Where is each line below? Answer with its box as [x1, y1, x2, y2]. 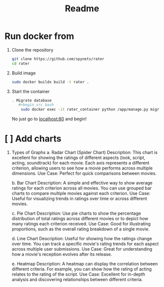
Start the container [11, 88, 50, 94]
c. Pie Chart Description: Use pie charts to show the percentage [11, 210, 141, 217]
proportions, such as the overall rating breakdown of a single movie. [11, 226, 150, 232]
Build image [11, 70, 36, 76]
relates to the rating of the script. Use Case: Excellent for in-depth [11, 271, 145, 277]
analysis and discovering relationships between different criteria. [11, 277, 143, 283]
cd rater [11, 61, 30, 66]
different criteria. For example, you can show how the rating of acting [11, 266, 152, 272]
